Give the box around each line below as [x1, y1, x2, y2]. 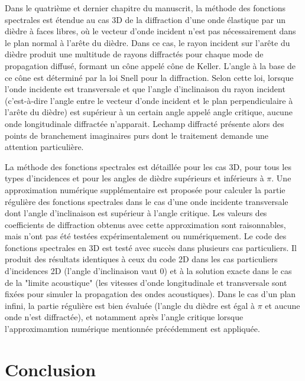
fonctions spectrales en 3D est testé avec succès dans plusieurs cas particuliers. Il [5, 241, 297, 253]
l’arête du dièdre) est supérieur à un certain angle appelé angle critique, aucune [5, 106, 293, 118]
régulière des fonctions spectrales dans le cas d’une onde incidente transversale [5, 195, 288, 207]
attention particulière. [5, 141, 84, 153]
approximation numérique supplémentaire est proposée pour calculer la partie [5, 183, 285, 196]
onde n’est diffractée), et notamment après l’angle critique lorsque [5, 311, 244, 323]
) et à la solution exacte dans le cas [164, 265, 292, 277]
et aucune [265, 299, 300, 311]
